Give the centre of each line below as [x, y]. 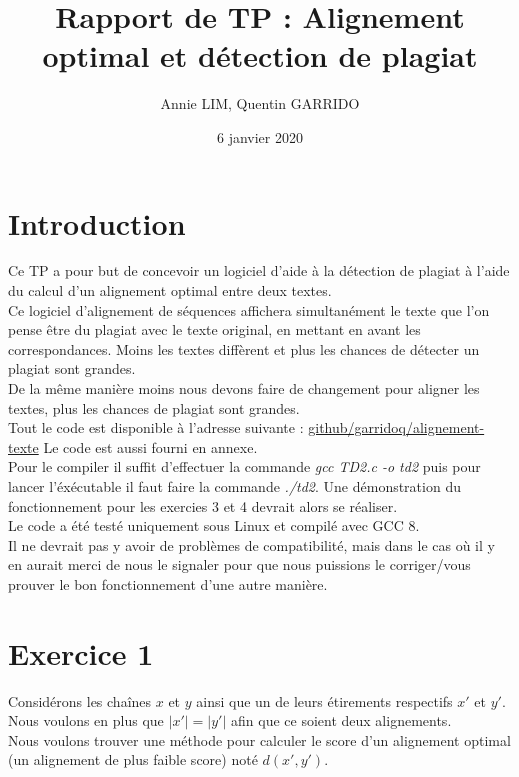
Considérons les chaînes [80, 700]
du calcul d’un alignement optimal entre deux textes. [170, 290]
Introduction [97, 222]
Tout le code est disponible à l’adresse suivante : [156, 427]
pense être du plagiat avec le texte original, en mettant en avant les [214, 329]
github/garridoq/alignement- [396, 427]
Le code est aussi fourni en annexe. [150, 446]
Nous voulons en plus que [86, 720]
